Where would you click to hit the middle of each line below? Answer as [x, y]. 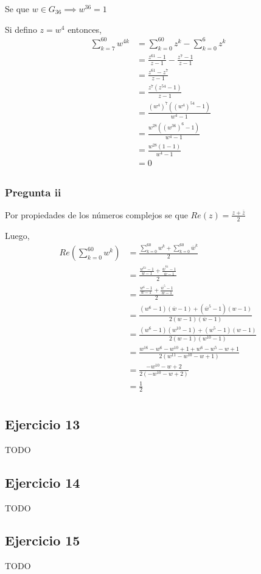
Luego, [17, 235]
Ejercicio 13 [43, 424]
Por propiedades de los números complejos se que [96, 214]
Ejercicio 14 [43, 482]
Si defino [21, 29]
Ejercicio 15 [43, 540]
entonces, [85, 29]
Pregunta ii [33, 192]
